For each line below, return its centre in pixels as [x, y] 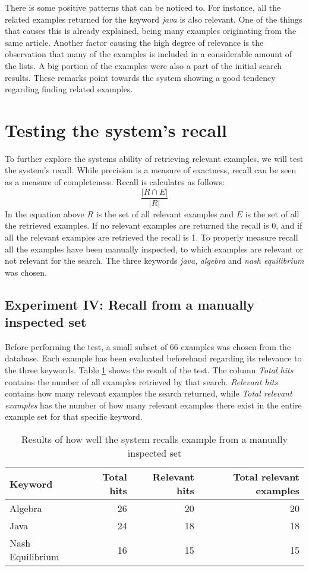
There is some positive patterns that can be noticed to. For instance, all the [143, 7]
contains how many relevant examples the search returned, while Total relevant [149, 393]
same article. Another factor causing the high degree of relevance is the [134, 42]
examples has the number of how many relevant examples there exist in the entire [153, 405]
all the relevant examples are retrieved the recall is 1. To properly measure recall [152, 237]
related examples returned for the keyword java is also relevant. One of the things [154, 19]
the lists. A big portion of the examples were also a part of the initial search [144, 65]
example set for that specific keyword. [74, 416]
